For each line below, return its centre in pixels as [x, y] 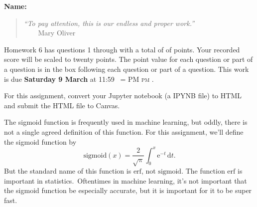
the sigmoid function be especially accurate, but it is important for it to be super [128, 190]
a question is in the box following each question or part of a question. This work [127, 69]
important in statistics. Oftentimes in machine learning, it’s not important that [126, 180]
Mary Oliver [57, 33]
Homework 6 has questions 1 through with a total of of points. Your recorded [122, 49]
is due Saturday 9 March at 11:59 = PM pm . [79, 79]
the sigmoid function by [40, 141]
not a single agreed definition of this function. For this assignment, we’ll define [124, 131]
